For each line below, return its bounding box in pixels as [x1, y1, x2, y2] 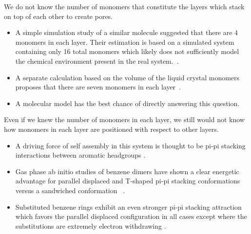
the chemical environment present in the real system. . [15, 55, 179, 66]
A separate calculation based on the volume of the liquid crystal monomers [15, 72, 240, 82]
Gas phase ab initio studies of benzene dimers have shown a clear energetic [15, 166, 239, 176]
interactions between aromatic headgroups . [15, 150, 146, 160]
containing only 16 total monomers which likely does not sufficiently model [15, 46, 239, 56]
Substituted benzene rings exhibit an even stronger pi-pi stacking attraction [15, 201, 242, 212]
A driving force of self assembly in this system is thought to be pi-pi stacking [15, 140, 246, 150]
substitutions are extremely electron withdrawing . [15, 220, 166, 231]
